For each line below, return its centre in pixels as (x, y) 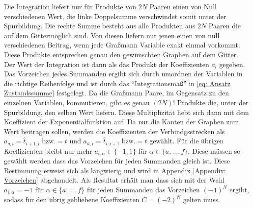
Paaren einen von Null (183, 6)
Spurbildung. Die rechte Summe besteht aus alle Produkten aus (100, 26)
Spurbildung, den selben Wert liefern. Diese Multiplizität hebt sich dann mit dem (126, 112)
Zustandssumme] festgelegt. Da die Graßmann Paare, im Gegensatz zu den (116, 93)
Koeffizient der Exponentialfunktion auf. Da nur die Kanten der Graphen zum (122, 122)
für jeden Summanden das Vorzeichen (143, 189)
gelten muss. (201, 199)
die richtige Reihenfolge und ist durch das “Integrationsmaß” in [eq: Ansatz (117, 83)
